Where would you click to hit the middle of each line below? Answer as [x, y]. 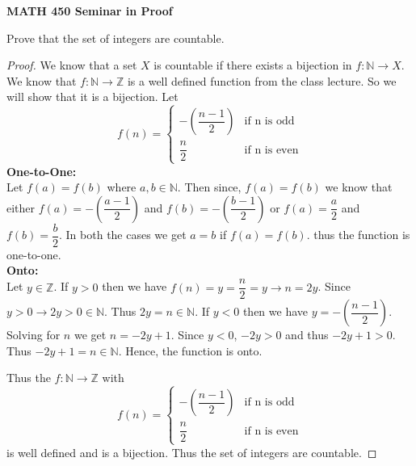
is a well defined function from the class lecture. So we [262, 80]
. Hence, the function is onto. [190, 350]
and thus [307, 335]
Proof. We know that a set [72, 65]
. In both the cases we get [123, 235]
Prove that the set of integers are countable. [116, 38]
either [21, 207]
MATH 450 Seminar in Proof [90, 10]
